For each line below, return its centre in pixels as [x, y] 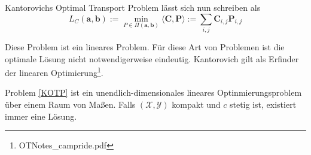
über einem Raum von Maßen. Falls [70, 104]
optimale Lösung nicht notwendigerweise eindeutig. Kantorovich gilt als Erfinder [152, 58]
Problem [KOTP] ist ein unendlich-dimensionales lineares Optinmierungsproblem [153, 92]
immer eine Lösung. [41, 116]
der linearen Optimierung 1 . [54, 72]
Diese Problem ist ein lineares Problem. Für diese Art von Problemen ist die [145, 46]
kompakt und [196, 104]
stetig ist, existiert [263, 104]
